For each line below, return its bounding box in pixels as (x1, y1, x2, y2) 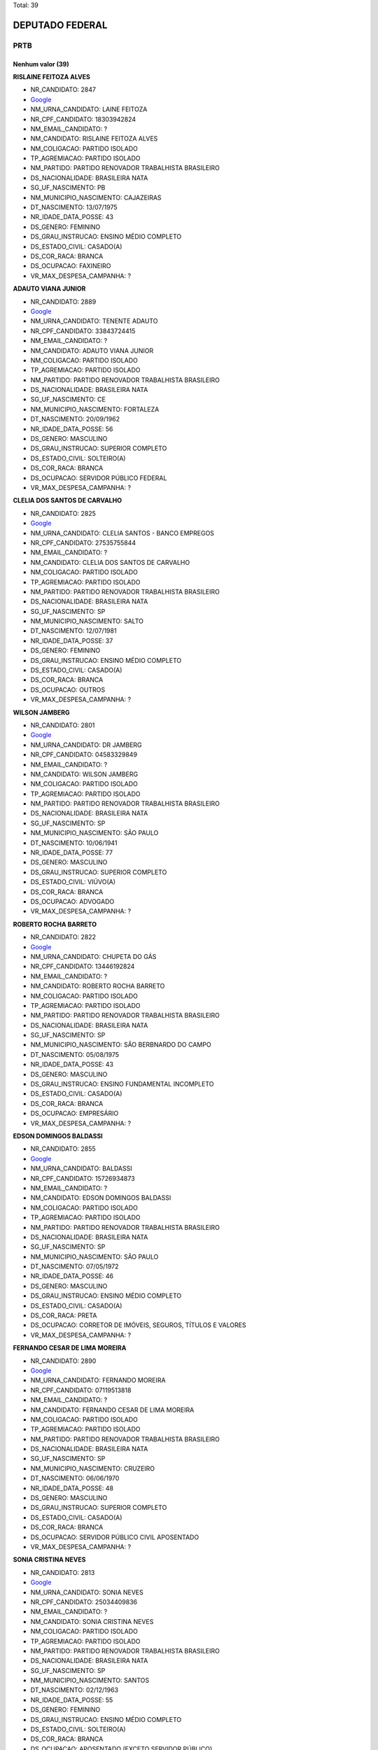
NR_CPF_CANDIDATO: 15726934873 (30, 1174, 136, 1182)
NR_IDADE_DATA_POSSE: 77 (30, 848, 113, 857)
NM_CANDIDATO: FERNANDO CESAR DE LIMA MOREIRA (30, 1406, 195, 1414)
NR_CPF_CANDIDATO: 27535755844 (30, 538, 136, 547)
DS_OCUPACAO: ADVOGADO (30, 897, 115, 906)
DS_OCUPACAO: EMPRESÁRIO (30, 1109, 119, 1118)
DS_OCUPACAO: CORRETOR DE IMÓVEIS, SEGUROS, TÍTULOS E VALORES (30, 1321, 246, 1329)
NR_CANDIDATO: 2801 (30, 721, 95, 729)
